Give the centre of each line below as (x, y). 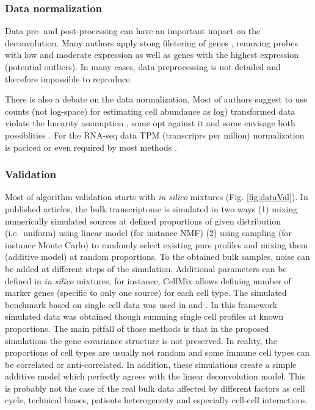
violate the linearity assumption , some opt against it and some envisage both (150, 123)
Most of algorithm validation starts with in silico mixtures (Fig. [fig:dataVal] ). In (157, 197)
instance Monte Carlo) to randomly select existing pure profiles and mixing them (157, 244)
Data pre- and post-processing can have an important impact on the (133, 31)
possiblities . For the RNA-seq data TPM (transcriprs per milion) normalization (155, 135)
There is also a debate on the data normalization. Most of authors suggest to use (156, 99)
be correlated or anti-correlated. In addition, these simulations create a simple (151, 364)
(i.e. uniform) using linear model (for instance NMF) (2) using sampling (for (149, 233)
